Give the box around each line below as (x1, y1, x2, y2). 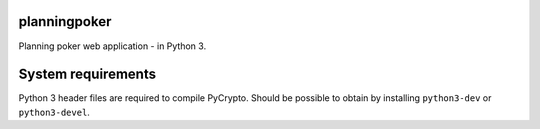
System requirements (18, 66, 157, 83)
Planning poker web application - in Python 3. (18, 40, 207, 52)
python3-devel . (18, 106, 90, 118)
